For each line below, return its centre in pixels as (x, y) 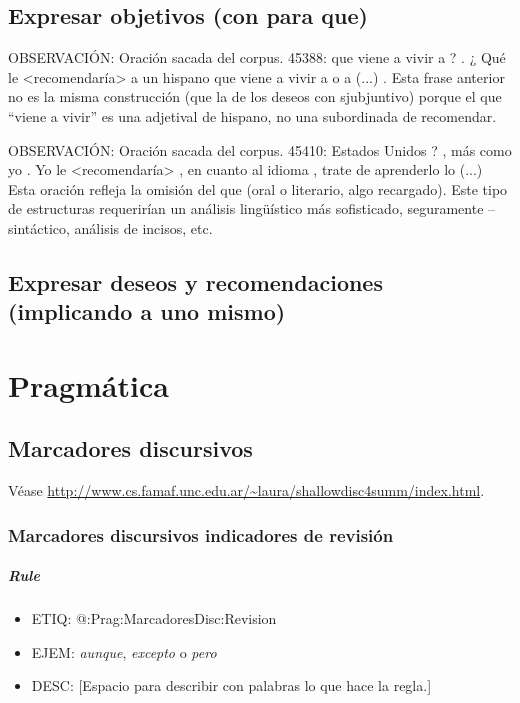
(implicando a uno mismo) (147, 311)
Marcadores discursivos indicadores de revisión (201, 534)
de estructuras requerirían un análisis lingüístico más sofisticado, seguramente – (252, 208)
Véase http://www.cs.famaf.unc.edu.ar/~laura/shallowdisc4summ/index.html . (246, 490)
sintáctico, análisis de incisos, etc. (110, 227)
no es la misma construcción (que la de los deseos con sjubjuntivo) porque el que (255, 96)
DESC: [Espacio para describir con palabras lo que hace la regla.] (231, 685)
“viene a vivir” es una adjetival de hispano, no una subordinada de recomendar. (252, 115)
